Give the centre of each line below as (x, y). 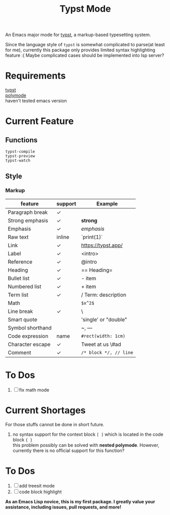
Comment (20, 352)
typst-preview (20, 156)
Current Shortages (46, 410)
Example (107, 204)
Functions (22, 140)
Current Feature (40, 121)
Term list (18, 295)
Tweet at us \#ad (101, 344)
